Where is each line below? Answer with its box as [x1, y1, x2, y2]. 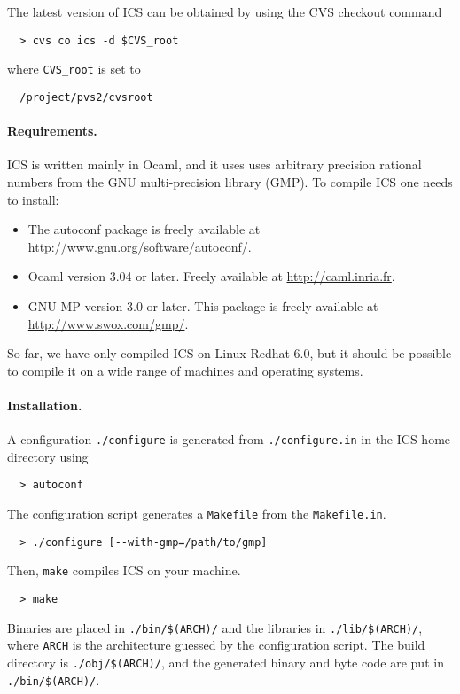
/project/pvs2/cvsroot [19, 90, 153, 104]
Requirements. [7, 121, 97, 140]
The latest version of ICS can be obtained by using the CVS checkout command [7, 3, 442, 20]
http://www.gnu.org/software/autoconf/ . [27, 237, 252, 255]
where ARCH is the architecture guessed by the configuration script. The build [7, 636, 425, 654]
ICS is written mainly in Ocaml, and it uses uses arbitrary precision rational [7, 155, 422, 174]
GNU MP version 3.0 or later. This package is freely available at [27, 296, 378, 315]
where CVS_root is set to [7, 59, 141, 78]
